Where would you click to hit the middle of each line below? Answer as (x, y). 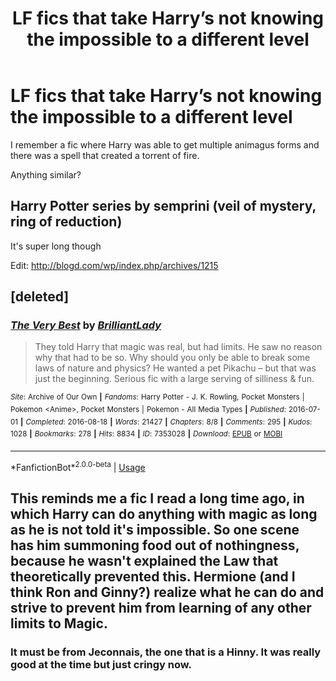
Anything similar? (46, 174)
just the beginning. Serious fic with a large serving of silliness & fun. (174, 379)
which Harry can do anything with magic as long (164, 514)
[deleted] (40, 297)
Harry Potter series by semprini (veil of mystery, (163, 206)
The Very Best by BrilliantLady (86, 325)
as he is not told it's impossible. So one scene (155, 530)
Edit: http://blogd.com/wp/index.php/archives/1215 (114, 265)
